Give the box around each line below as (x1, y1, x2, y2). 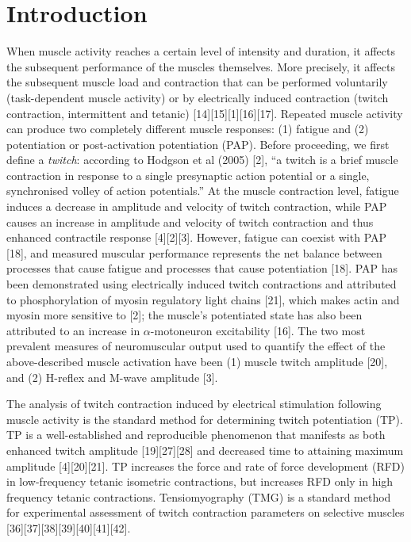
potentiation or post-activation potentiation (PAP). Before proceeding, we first (6, 135, 390, 152)
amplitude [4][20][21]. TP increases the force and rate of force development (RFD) (6, 457, 405, 474)
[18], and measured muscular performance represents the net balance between (6, 244, 382, 261)
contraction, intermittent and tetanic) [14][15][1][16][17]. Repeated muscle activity (6, 105, 403, 121)
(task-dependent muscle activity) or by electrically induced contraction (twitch (6, 89, 389, 105)
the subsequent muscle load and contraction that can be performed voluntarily (6, 74, 388, 90)
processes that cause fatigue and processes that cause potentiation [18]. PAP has (6, 260, 398, 277)
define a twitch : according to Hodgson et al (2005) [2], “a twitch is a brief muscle (6, 151, 398, 168)
